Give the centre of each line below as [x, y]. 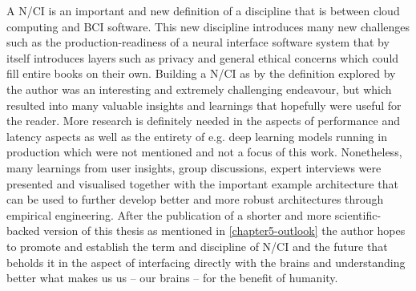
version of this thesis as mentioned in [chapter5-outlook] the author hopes [224, 230]
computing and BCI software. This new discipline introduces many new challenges [208, 26]
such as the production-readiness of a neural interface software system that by [198, 42]
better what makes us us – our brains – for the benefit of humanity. [172, 278]
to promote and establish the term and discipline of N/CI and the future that [197, 246]
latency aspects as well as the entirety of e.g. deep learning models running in [197, 136]
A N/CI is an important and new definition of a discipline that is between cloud [203, 10]
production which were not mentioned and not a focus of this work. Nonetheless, [204, 152]
